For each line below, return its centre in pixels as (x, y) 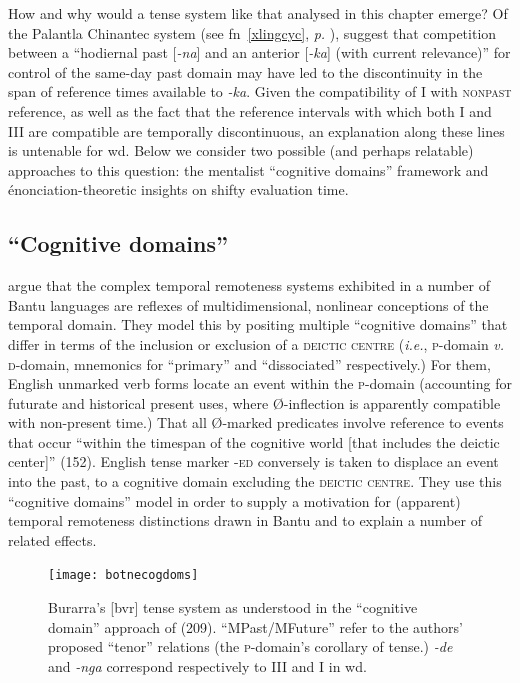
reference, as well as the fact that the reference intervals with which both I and (250, 110)
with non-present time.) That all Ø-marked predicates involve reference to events (256, 422)
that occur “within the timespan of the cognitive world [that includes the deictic (254, 441)
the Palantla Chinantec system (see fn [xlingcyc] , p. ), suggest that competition (252, 32)
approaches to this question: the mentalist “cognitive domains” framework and (248, 169)
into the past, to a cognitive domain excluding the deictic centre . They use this (255, 481)
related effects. (52, 539)
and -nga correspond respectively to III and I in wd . (207, 665)
